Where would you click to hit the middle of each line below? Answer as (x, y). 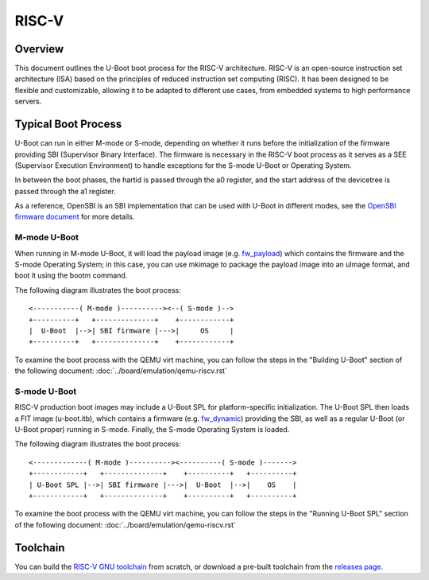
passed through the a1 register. (65, 191)
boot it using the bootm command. (71, 275)
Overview (39, 49)
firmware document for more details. (75, 217)
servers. (28, 101)
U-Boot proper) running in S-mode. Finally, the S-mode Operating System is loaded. (152, 430)
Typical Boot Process (68, 125)
